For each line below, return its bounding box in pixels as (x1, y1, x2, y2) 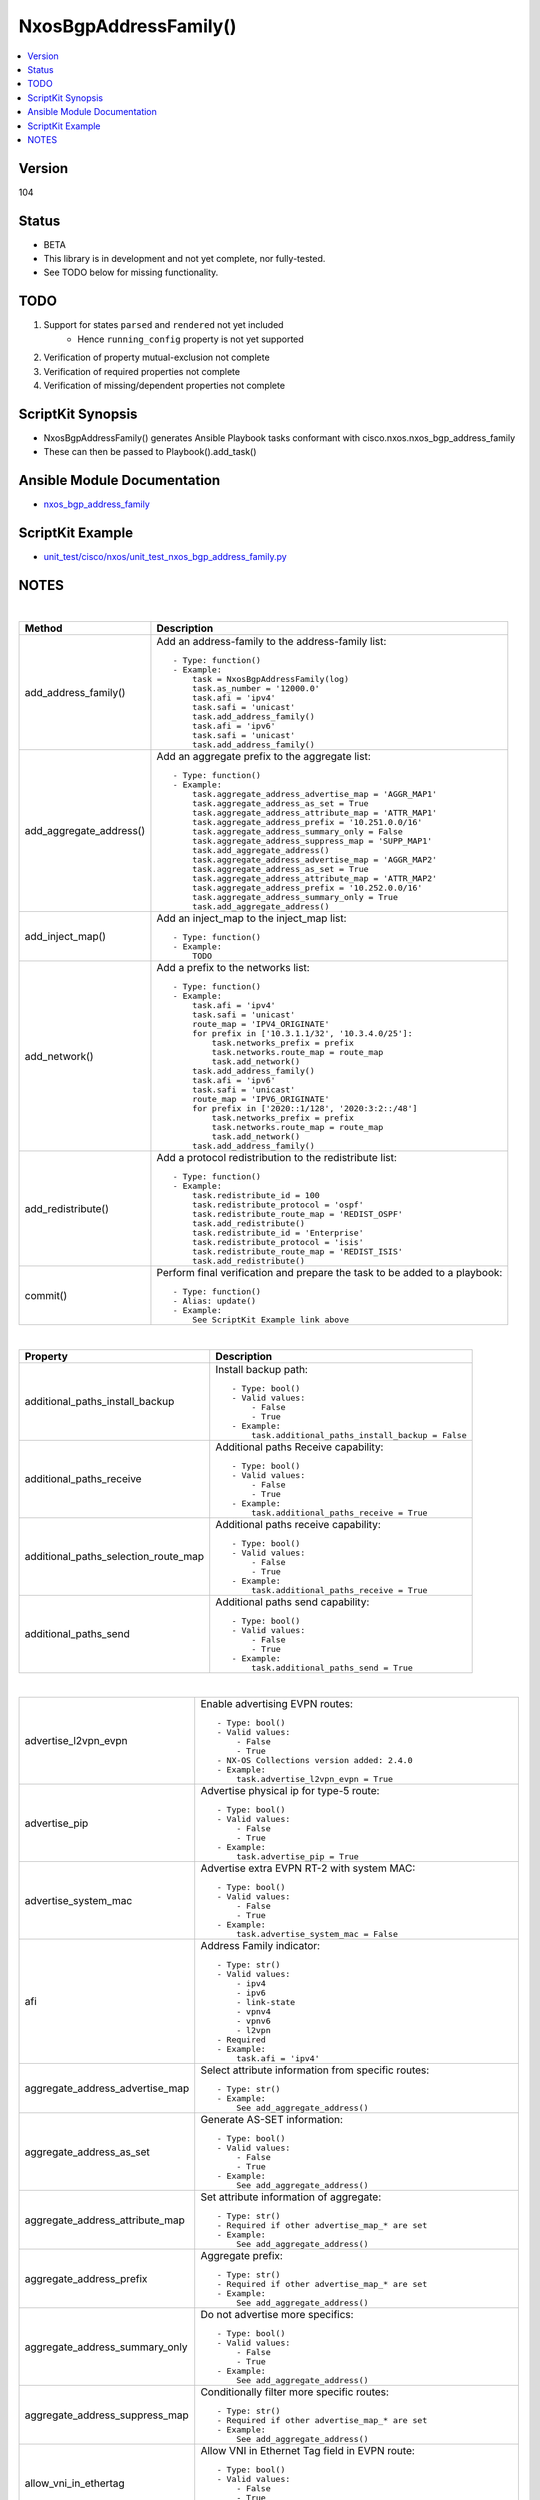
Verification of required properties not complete (43, 365, 240, 377)
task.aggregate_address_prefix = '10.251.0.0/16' (191, 817, 423, 828)
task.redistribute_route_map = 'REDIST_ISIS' (191, 1246, 404, 1257)
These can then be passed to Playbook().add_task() (43, 446, 257, 458)
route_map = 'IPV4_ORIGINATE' (191, 1019, 330, 1030)
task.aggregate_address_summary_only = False (191, 826, 404, 837)
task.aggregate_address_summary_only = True (191, 892, 399, 903)
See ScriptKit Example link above (191, 1315, 350, 1325)
